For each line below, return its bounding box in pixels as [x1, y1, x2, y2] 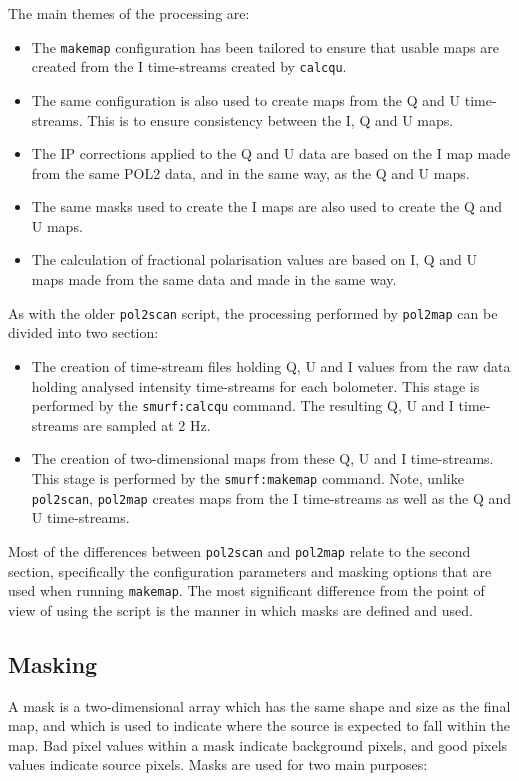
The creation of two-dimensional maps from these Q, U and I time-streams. [31, 448, 494, 469]
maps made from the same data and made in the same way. [31, 269, 397, 290]
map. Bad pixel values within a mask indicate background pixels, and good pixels [8, 734, 508, 755]
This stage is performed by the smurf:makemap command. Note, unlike [31, 467, 464, 488]
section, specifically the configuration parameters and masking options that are [8, 560, 492, 581]
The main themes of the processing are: [8, 3, 250, 23]
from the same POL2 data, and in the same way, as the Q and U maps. [31, 162, 470, 183]
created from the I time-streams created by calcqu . [31, 56, 347, 77]
